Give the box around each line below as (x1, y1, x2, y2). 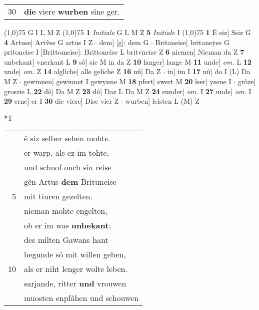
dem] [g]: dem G (99, 37, 149, 47)
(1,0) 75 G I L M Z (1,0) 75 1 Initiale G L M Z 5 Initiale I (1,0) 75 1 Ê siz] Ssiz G (4, 27, 251, 37)
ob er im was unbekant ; (24, 219, 111, 231)
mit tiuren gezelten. (24, 190, 92, 202)
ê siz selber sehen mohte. (24, 132, 110, 144)
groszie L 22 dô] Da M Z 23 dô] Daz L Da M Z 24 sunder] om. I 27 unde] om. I (4, 86, 251, 96)
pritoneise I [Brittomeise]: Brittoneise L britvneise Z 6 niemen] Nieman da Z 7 (4, 47, 244, 57)
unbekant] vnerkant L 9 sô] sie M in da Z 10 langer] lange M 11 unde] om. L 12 (4, 56, 251, 67)
